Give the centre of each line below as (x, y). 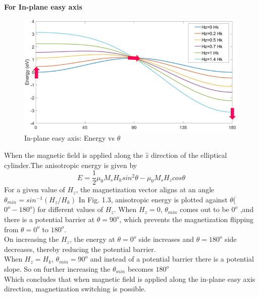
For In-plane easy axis (43, 7)
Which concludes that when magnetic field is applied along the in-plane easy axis (130, 279)
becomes (140, 269)
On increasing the (32, 239)
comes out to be (204, 209)
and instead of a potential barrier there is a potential (172, 259)
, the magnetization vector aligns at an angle (145, 189)
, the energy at (92, 239)
